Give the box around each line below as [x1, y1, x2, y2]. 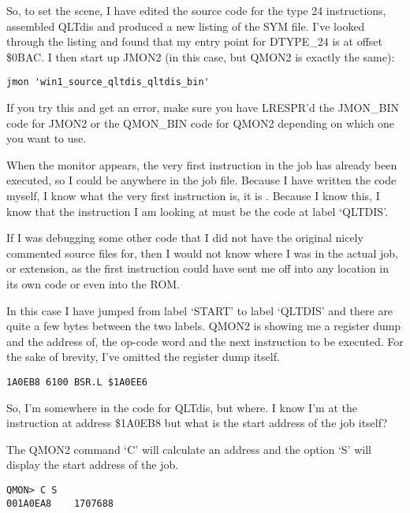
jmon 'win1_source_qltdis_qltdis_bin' [6, 76, 210, 88]
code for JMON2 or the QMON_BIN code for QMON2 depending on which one [6, 114, 395, 131]
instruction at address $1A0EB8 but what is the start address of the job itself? [6, 414, 387, 431]
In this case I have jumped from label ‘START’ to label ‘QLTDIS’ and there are [6, 302, 393, 318]
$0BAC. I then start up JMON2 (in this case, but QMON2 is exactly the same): [6, 48, 395, 65]
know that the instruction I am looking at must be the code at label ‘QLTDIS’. [6, 203, 388, 219]
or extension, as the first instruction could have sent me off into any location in [6, 260, 389, 277]
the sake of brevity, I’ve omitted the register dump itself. [6, 348, 280, 365]
